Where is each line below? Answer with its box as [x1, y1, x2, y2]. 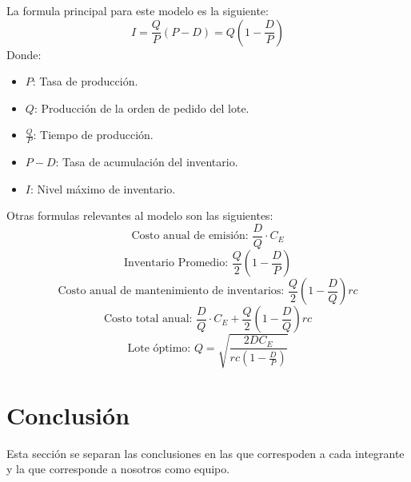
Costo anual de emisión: [131, 230, 249, 242]
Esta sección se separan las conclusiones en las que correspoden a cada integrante [6, 444, 405, 461]
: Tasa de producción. [32, 73, 138, 90]
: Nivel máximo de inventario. [30, 180, 176, 197]
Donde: [6, 46, 42, 62]
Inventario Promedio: [123, 257, 229, 269]
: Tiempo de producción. [33, 126, 154, 143]
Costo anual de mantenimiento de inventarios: [58, 285, 285, 297]
